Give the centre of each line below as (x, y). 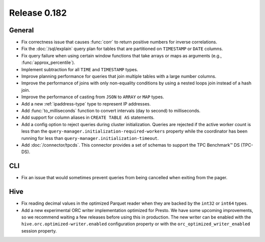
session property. (39, 231)
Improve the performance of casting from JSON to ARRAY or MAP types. (93, 97)
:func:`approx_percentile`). (48, 63)
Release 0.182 (38, 13)
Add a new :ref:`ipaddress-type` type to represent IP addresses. (86, 104)
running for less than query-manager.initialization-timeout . (90, 138)
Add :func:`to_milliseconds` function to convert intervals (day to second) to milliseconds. (111, 110)
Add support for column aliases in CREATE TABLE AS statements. (88, 117)
